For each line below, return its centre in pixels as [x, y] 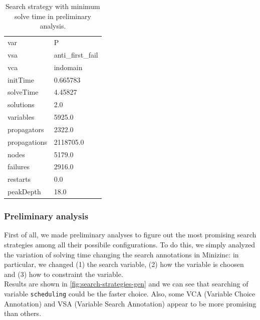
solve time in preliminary [53, 16]
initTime [21, 79]
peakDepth [24, 192]
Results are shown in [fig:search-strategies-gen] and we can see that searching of [126, 284]
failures [19, 167]
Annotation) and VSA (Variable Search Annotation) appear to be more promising [130, 303]
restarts [19, 179]
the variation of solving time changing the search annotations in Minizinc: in [121, 254]
